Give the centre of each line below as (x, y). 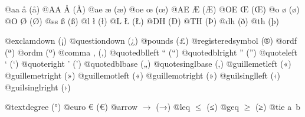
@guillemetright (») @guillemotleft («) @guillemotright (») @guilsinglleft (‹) (142, 75)
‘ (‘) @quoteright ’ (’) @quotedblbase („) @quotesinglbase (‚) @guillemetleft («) (148, 64)
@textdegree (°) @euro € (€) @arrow (71, 107)
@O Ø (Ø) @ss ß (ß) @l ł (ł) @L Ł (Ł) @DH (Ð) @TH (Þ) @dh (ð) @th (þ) (142, 20)
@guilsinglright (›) (38, 87)
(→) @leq (173, 107)
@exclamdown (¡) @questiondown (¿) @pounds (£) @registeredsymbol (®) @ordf (151, 40)
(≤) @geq (223, 107)
